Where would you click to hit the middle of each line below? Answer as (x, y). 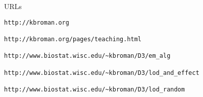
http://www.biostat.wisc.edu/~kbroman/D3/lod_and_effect (102, 73)
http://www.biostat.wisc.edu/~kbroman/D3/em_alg (87, 56)
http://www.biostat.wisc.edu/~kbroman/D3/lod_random (94, 89)
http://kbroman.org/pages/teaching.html (73, 39)
